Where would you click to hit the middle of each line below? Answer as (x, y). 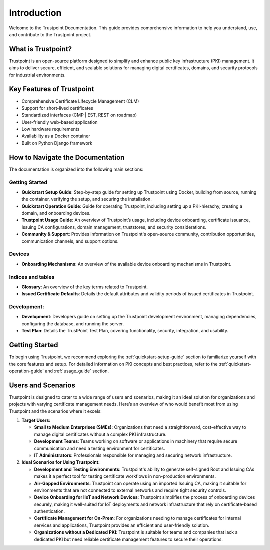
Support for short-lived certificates (57, 108)
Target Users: (36, 420)
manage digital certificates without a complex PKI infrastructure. (100, 434)
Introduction (35, 13)
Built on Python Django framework (57, 143)
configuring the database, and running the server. (73, 323)
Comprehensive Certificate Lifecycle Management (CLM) (80, 101)
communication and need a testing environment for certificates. (100, 448)
